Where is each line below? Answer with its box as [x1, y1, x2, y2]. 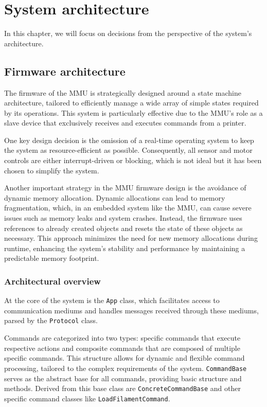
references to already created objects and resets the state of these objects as [4, 222, 243, 233]
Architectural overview [4, 274, 101, 287]
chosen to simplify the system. [4, 165, 99, 175]
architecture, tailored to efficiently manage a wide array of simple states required [4, 97, 259, 108]
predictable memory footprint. [4, 253, 99, 263]
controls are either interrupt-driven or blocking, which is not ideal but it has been [4, 155, 262, 166]
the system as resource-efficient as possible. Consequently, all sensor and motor [4, 145, 253, 155]
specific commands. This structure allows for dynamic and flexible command [4, 352, 245, 363]
